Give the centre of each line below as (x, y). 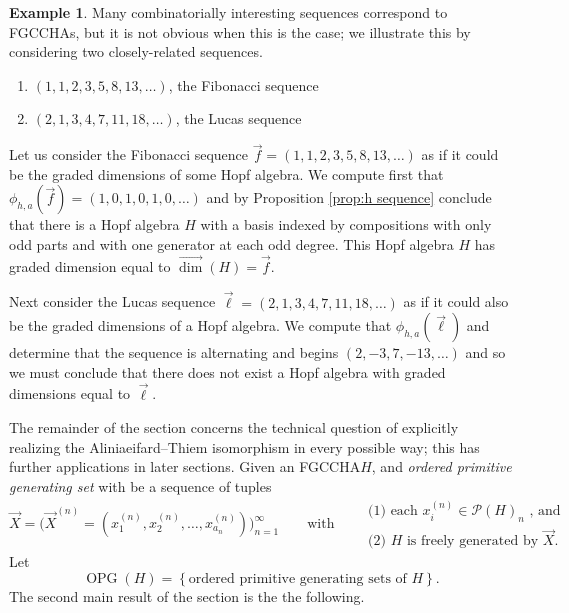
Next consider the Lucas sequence (112, 301)
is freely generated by (472, 541)
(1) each (393, 511)
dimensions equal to (70, 393)
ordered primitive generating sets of (297, 579)
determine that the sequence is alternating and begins (174, 352)
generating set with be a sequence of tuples (140, 485)
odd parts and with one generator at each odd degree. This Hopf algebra (231, 243)
